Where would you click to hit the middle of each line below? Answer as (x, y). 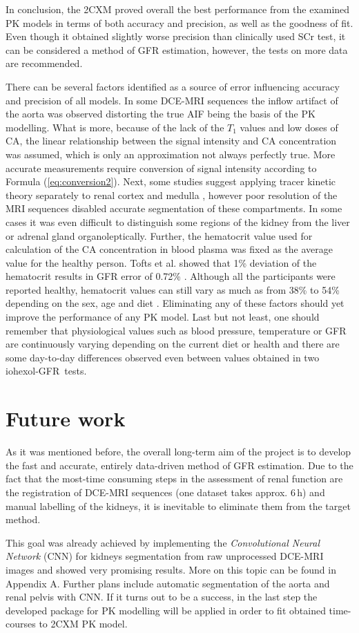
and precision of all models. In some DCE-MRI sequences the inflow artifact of (172, 100)
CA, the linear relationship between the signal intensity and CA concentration (171, 141)
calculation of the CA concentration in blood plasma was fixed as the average (169, 249)
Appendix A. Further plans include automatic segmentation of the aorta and (168, 583)
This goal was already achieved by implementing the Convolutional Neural (163, 542)
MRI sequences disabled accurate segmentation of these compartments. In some (174, 208)
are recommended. (44, 63)
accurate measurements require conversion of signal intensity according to (161, 168)
